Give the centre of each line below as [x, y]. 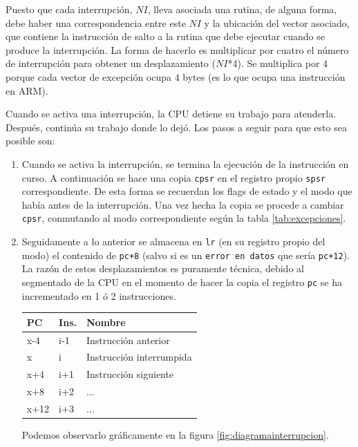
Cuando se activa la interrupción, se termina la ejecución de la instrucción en [185, 163]
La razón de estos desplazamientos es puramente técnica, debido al [163, 268]
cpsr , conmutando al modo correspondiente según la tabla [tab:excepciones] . [184, 218]
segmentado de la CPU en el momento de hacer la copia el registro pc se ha [182, 282]
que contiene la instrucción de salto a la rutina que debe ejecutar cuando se [165, 36]
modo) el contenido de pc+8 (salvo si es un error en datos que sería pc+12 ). [186, 255]
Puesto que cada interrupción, [69, 9]
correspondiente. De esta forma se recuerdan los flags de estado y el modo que [187, 191]
